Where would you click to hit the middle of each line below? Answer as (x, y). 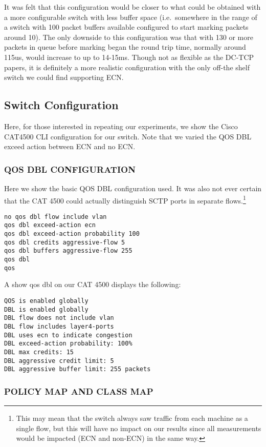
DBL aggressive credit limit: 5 (59, 361)
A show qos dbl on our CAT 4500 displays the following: (93, 284)
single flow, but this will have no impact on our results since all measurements (139, 428)
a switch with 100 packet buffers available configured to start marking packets (126, 27)
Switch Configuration (61, 105)
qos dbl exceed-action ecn (50, 225)
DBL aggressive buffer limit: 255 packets (77, 369)
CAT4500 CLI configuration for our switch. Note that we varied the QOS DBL (128, 136)
